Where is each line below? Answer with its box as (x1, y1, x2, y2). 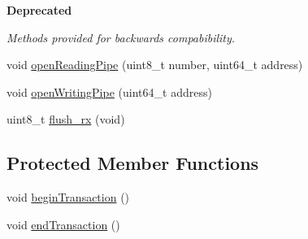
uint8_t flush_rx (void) (7, 111, 125, 128)
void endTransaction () (7, 215, 120, 232)
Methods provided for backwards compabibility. (7, 28, 236, 46)
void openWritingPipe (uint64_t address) (7, 83, 212, 100)
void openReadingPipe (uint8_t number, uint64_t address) (7, 56, 303, 73)
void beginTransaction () (7, 189, 130, 206)
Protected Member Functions (7, 150, 259, 176)
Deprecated (7, 2, 72, 18)
